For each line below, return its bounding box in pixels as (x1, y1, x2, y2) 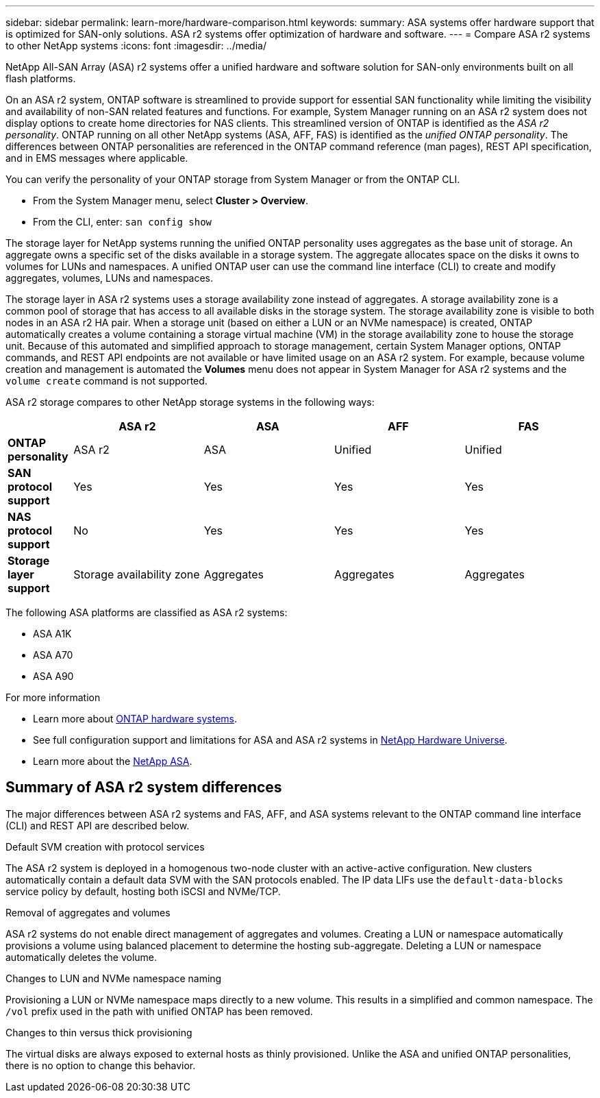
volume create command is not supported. (5, 375, 208, 387)
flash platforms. (5, 73, 76, 84)
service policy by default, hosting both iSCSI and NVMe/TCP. (5, 885, 281, 897)
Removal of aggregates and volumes (5, 906, 171, 918)
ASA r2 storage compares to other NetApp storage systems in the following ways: (5, 396, 375, 408)
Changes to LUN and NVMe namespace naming (5, 972, 222, 984)
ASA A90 (33, 670, 74, 682)
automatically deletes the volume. (5, 951, 158, 963)
